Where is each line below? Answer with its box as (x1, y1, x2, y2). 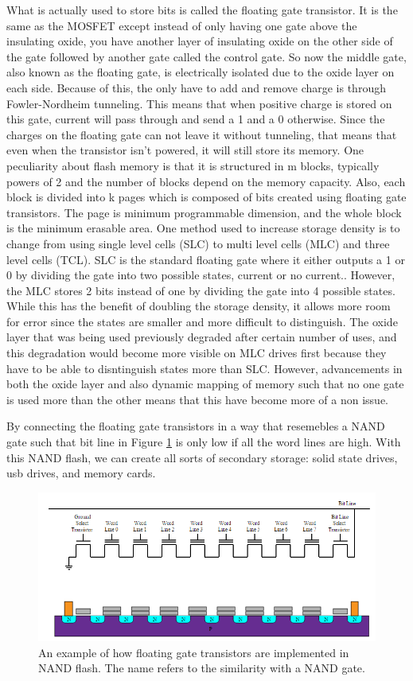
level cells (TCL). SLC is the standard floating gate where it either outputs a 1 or (6, 251, 405, 267)
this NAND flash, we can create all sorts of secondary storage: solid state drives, (6, 449, 398, 465)
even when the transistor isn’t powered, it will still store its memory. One (6, 142, 364, 158)
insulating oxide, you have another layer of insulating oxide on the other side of (6, 33, 393, 49)
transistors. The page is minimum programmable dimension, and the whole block (6, 204, 402, 220)
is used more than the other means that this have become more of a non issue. (6, 391, 389, 407)
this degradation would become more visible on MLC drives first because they (6, 344, 387, 361)
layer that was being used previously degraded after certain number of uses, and (6, 329, 397, 345)
